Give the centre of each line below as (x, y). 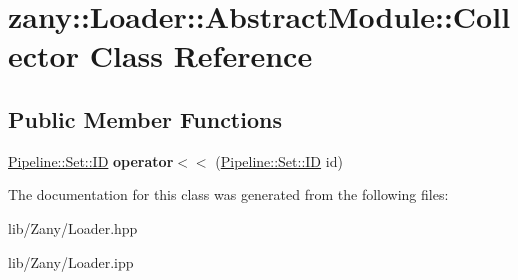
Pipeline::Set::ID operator (91, 160)
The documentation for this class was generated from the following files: (228, 194)
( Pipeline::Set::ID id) (279, 160)
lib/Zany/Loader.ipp (71, 261)
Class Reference (201, 55)
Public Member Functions (145, 118)
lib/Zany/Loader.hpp (73, 227)
